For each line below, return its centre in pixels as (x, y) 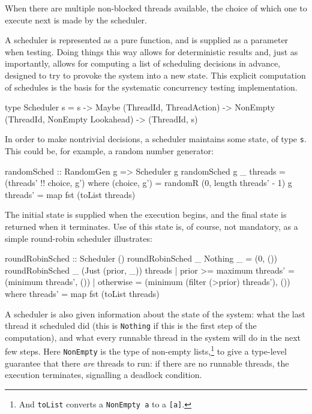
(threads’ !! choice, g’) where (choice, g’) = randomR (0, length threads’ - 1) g (148, 183)
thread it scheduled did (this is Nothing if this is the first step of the (131, 325)
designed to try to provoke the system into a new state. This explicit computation (155, 75)
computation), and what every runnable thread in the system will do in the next (153, 337)
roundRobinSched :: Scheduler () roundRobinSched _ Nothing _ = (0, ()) (141, 258)
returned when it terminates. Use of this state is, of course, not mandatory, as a (151, 226)
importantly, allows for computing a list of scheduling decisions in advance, (142, 63)
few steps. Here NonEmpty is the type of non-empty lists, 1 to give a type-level (146, 350)
